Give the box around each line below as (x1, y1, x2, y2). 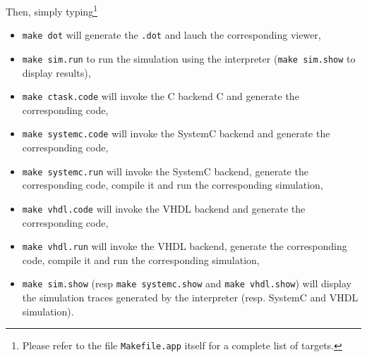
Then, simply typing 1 (6, 2, 97, 18)
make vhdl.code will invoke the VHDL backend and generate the (22, 201, 306, 215)
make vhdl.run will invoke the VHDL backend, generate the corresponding (22, 239, 347, 253)
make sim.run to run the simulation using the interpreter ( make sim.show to (22, 51, 356, 65)
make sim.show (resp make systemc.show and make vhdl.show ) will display (22, 276, 351, 291)
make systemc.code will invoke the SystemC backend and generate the (22, 126, 330, 141)
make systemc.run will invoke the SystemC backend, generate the (22, 163, 308, 178)
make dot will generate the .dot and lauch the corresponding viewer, (22, 27, 321, 42)
